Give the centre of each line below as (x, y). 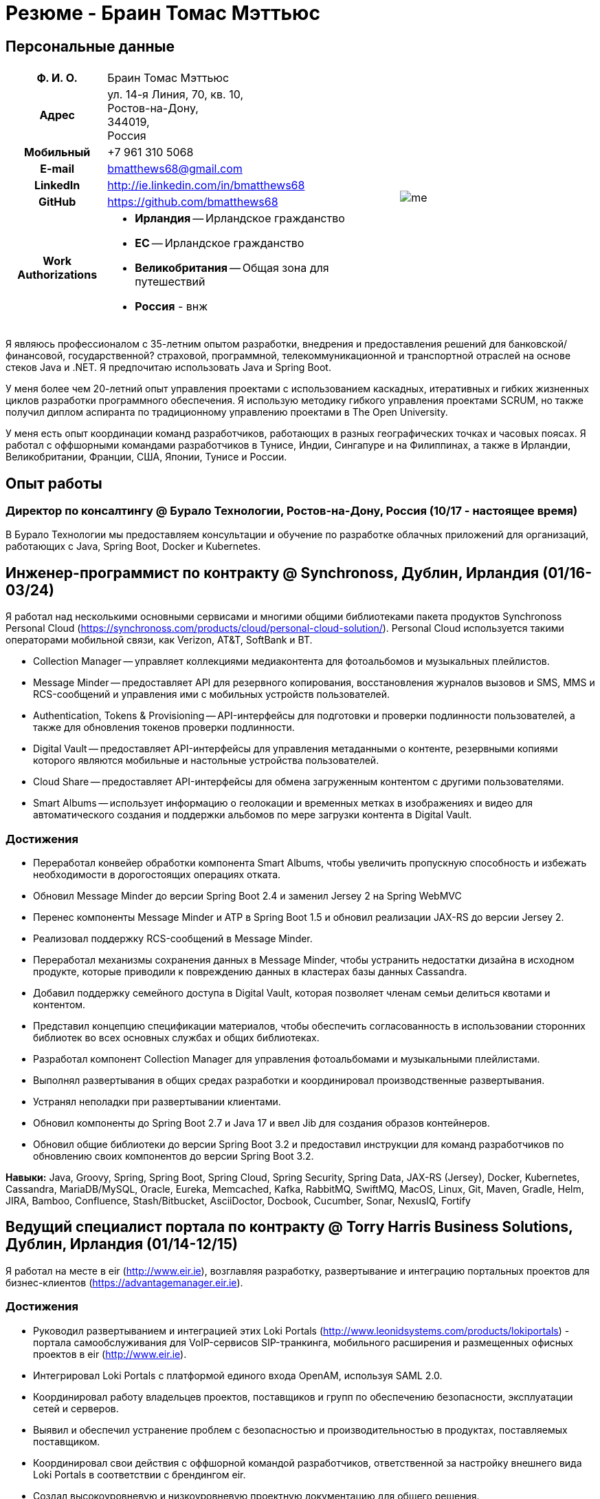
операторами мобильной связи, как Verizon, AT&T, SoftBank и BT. (159, 640)
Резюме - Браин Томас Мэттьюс (163, 13)
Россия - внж (171, 307)
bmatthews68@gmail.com (175, 169)
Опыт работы (54, 483)
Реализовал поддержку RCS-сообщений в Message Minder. (173, 938)
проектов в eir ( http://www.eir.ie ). (110, 1354)
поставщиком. (67, 1441)
